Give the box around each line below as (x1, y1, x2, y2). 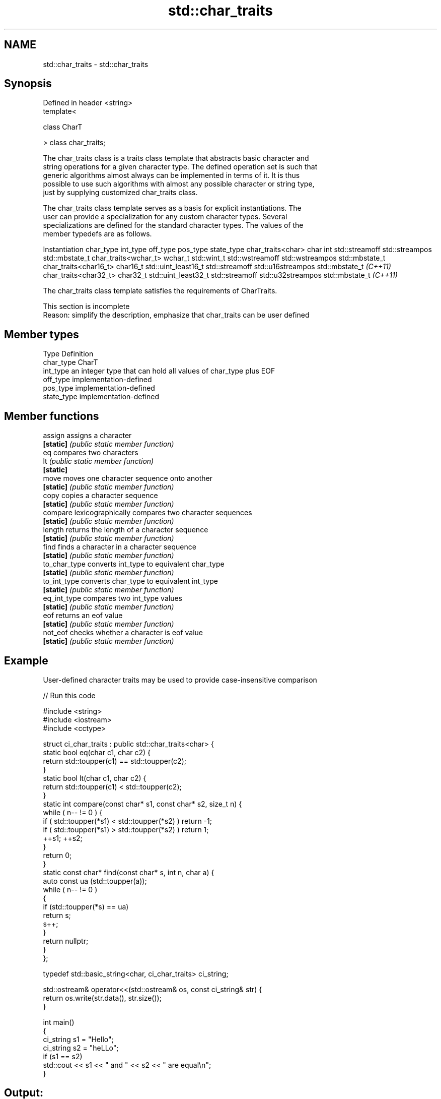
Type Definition (43, 349, 94, 358)
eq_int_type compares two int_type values (43, 594, 182, 603)
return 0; (43, 850, 72, 860)
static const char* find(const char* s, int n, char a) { (43, 868, 214, 877)
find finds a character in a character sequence (43, 542, 196, 552)
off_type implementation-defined (43, 375, 152, 384)
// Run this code (43, 691, 96, 700)
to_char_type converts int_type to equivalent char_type (43, 560, 225, 569)
